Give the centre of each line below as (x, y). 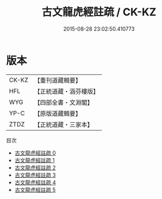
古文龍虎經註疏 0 (35, 153)
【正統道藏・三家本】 (63, 125)
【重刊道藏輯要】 (57, 80)
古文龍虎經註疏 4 (35, 182)
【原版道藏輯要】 (57, 113)
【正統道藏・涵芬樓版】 (66, 91)
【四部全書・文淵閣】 (63, 102)
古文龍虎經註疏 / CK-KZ (99, 12)
